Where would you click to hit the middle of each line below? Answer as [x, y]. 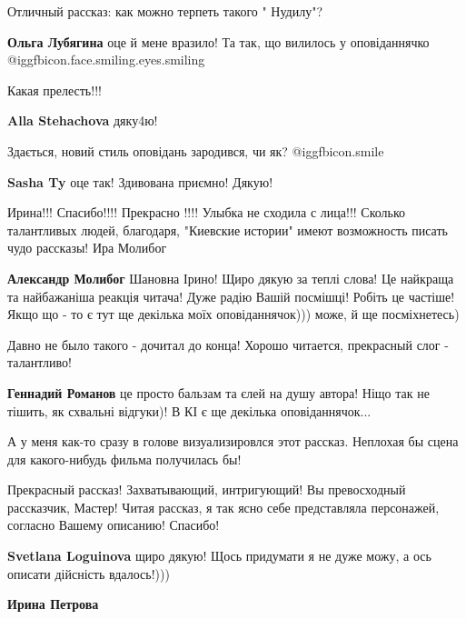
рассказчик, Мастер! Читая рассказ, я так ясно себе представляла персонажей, [223, 507]
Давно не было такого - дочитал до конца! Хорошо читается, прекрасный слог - [228, 344]
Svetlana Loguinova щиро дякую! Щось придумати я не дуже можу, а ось [219, 556]
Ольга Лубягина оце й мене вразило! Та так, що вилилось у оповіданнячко [218, 41]
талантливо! [40, 362]
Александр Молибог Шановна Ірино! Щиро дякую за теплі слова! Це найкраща [231, 278]
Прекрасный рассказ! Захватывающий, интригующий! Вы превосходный [207, 489]
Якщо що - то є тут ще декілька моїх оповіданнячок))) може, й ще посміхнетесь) [233, 314]
